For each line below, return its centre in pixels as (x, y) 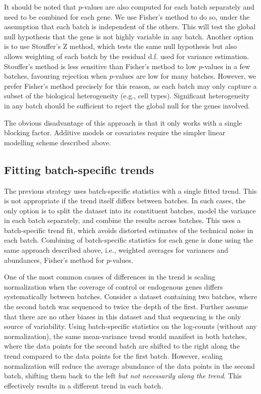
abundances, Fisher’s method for (54, 260)
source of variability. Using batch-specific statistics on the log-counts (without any (130, 326)
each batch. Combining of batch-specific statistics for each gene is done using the (129, 240)
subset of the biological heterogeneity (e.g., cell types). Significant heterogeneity (127, 96)
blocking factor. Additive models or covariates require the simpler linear (115, 132)
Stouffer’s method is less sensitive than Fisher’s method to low (100, 66)
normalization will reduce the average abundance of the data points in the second (129, 365)
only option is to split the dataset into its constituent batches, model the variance (130, 210)
